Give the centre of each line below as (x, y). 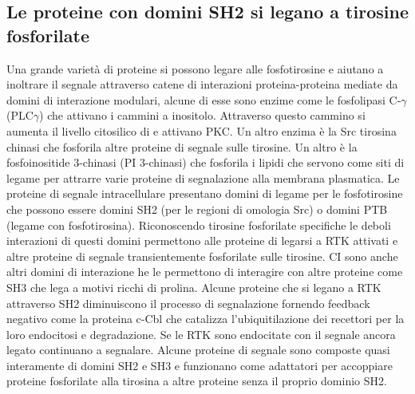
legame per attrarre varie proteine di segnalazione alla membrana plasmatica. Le (203, 177)
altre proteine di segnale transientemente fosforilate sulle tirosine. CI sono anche (202, 256)
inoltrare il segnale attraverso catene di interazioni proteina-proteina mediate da (202, 84)
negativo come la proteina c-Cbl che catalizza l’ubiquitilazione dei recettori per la (206, 319)
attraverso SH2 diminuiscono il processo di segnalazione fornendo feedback (188, 303)
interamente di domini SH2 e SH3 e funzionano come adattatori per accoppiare (200, 365)
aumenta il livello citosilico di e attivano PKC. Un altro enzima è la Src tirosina (202, 130)
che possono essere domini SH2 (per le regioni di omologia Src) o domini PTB (197, 209)
